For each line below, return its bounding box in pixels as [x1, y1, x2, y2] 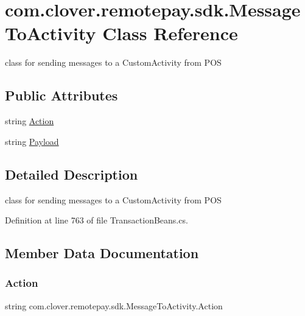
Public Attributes [5, 86, 118, 105]
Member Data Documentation [5, 244, 199, 262]
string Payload [5, 135, 59, 147]
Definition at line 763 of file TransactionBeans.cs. [5, 214, 188, 226]
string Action [5, 114, 54, 127]
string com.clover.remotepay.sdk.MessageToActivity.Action [5, 299, 223, 312]
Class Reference [102, 21, 238, 46]
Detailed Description [5, 164, 138, 183]
